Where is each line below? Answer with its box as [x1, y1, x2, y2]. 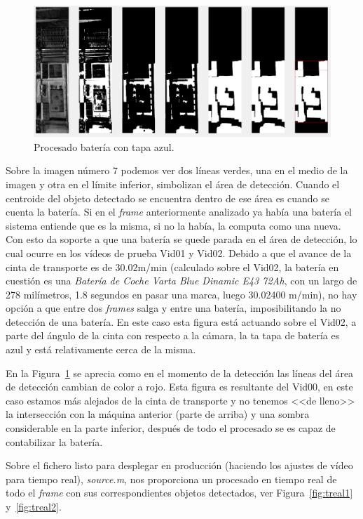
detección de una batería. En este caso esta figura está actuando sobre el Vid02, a [6, 314, 357, 329]
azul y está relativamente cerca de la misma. [6, 342, 196, 357]
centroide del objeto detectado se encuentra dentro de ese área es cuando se [6, 190, 329, 205]
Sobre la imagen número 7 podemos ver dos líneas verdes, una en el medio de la [6, 163, 348, 178]
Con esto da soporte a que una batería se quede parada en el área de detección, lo [6, 232, 357, 247]
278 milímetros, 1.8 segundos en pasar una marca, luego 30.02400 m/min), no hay [6, 287, 357, 301]
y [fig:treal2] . [6, 499, 62, 513]
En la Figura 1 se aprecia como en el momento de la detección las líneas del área [6, 365, 354, 380]
